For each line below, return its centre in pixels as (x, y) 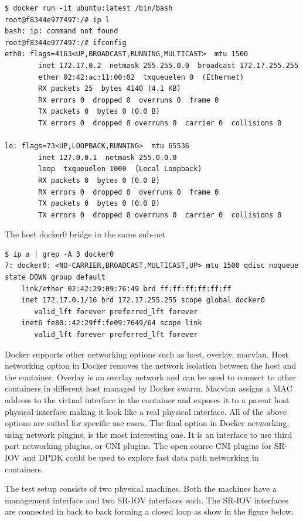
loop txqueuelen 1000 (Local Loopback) (120, 169)
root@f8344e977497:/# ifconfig (66, 42)
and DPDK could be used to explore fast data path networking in (141, 457)
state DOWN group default (55, 277)
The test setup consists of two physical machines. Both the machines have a (141, 488)
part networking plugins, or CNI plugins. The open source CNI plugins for (138, 446)
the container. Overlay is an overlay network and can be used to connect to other (151, 377)
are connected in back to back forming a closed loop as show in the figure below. (149, 511)
